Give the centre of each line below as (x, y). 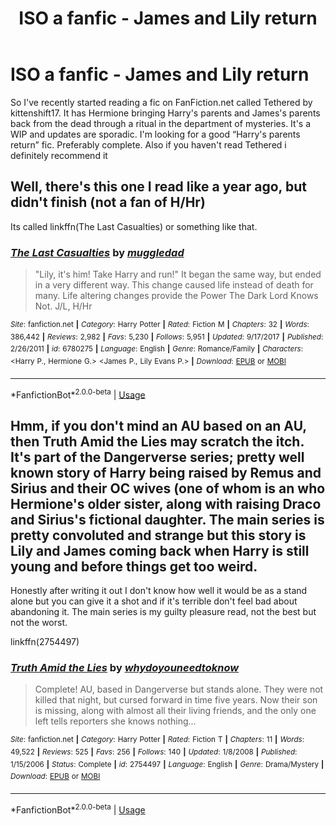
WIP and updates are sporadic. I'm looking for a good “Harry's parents (155, 134)
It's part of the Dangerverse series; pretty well (157, 457)
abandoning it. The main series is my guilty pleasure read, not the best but (163, 612)
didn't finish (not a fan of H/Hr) (108, 202)
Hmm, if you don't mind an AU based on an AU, (158, 425)
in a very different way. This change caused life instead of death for (174, 285)
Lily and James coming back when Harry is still (160, 550)
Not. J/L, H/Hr (63, 306)
